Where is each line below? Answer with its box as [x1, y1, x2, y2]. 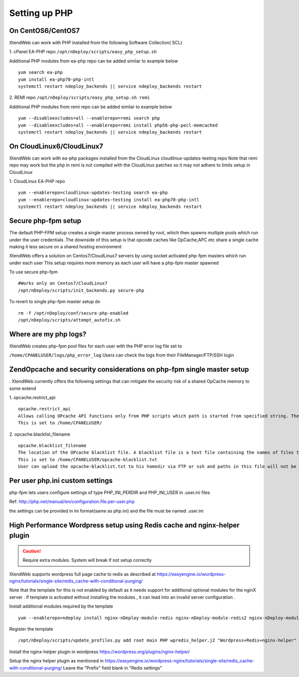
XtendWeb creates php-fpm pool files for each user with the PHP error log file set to [9, 343, 182, 349]
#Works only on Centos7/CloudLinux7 [18, 281, 108, 286]
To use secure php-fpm [9, 269, 58, 275]
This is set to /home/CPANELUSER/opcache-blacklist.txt [18, 457, 157, 462]
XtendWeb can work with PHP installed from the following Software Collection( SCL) [9, 40, 182, 46]
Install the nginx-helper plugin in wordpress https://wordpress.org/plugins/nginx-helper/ [9, 649, 190, 655]
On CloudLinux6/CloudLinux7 [9, 142, 103, 151]
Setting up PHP [9, 7, 73, 18]
